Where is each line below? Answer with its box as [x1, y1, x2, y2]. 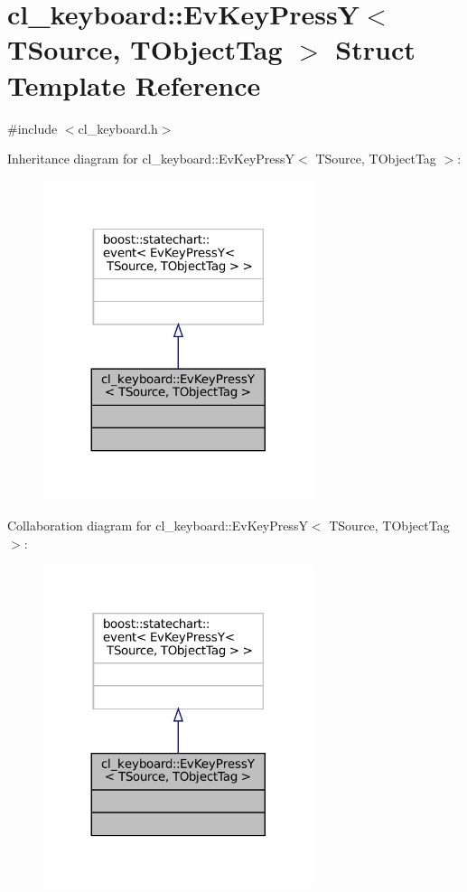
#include [7, 118, 58, 137]
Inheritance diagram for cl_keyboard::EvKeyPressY [7, 149, 295, 168]
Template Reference [7, 66, 261, 103]
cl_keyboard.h [78, 118, 158, 137]
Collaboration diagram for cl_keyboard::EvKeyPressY [7, 515, 308, 534]
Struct [335, 31, 416, 68]
